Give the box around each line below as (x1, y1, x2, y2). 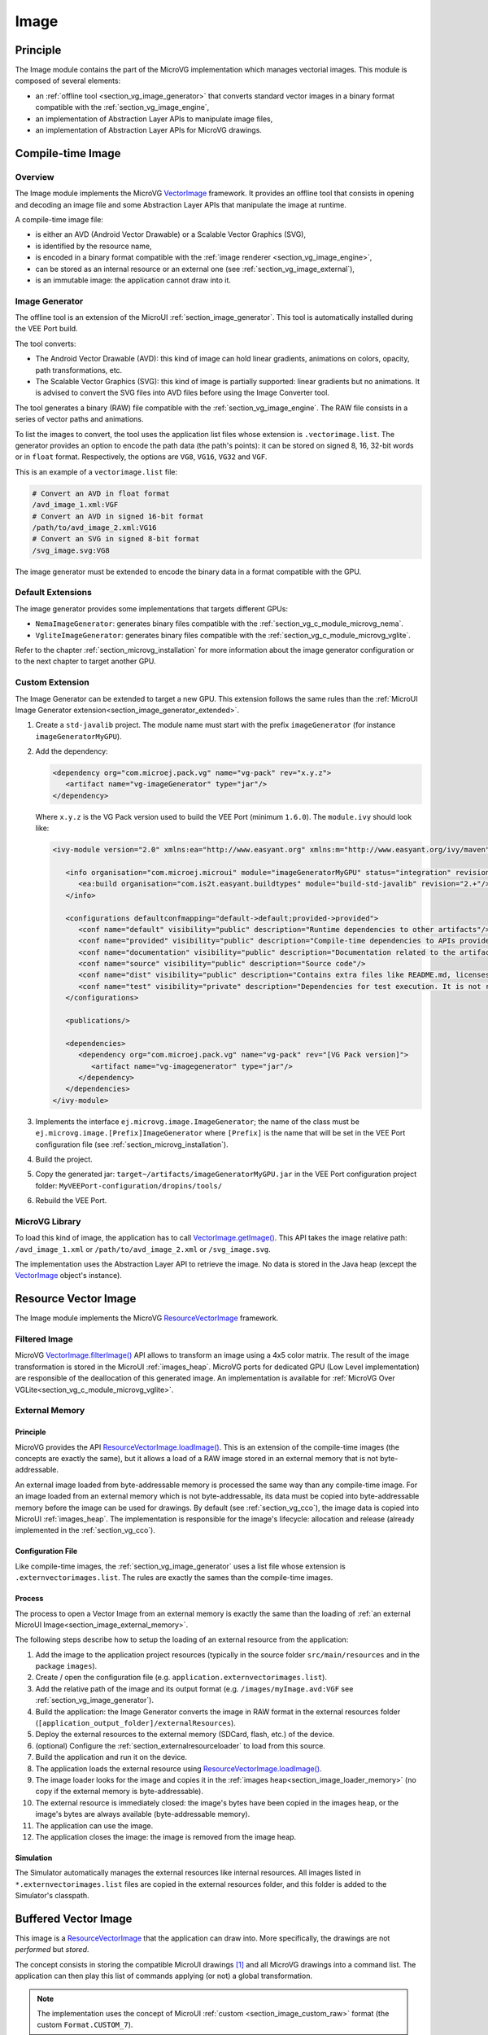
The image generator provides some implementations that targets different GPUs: (15, 603, 289, 614)
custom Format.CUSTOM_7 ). (37, 2020, 133, 2030)
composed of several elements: (15, 76, 121, 85)
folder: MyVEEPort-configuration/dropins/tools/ (35, 1180, 223, 1190)
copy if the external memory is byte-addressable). (35, 1787, 203, 1796)
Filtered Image (15, 1333, 73, 1345)
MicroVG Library (15, 1215, 81, 1227)
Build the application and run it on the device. (35, 1753, 187, 1762)
